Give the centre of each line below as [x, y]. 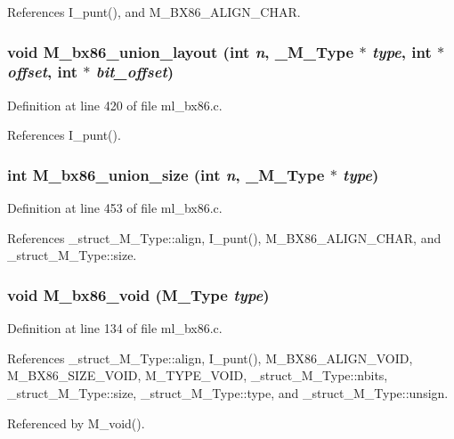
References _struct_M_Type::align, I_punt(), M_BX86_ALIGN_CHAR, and [224, 237]
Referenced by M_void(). [76, 423]
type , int [401, 51]
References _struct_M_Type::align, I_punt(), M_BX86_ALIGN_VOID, [210, 358]
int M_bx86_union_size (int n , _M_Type [166, 174]
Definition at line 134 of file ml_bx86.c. [115, 328]
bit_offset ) [135, 72]
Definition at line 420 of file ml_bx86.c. [115, 105]
